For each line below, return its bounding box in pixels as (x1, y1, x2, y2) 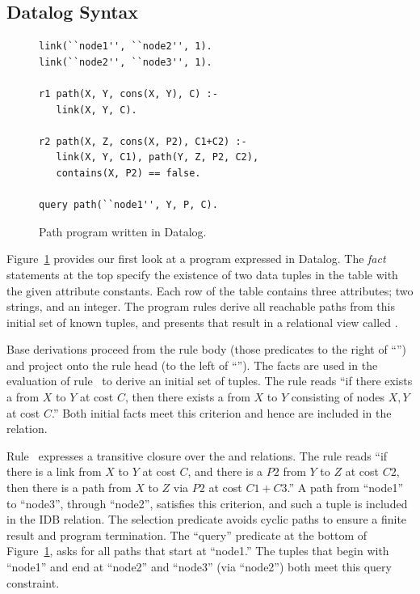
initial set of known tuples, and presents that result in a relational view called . (6, 313, 398, 330)
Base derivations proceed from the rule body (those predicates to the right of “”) (6, 341, 406, 358)
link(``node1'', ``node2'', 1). (39, 40, 212, 53)
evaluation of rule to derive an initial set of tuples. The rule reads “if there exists (6, 372, 413, 389)
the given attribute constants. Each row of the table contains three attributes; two (6, 282, 414, 299)
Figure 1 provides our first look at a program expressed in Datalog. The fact (6, 250, 386, 267)
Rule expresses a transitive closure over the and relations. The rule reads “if (6, 447, 388, 464)
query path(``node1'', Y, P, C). (39, 199, 218, 211)
